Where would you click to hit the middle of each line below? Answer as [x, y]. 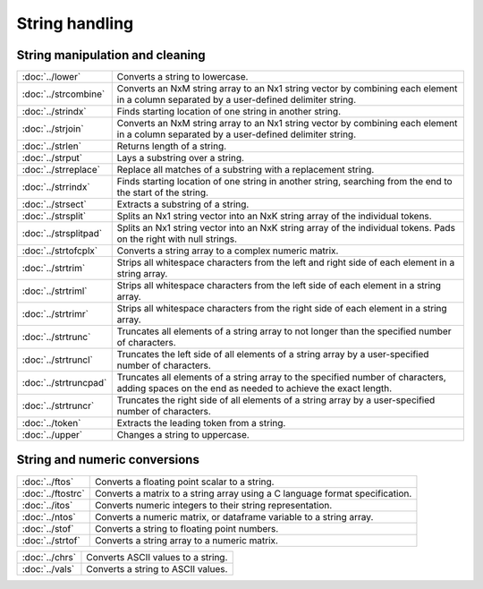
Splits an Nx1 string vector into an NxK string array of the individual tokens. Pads [286, 228]
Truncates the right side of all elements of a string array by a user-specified [276, 400]
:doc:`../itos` [47, 505]
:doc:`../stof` [48, 528]
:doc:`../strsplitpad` [62, 234]
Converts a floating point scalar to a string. [184, 482]
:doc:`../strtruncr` [58, 405]
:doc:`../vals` [48, 568]
